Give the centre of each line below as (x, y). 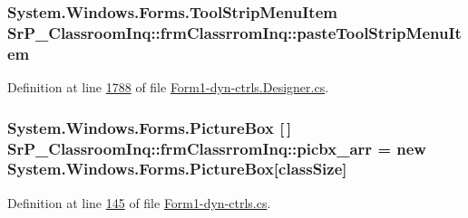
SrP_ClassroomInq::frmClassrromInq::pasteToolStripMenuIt (234, 32)
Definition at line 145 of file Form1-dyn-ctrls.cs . (139, 202)
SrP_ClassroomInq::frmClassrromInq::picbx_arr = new (217, 148)
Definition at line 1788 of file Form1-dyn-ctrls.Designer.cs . (168, 87)
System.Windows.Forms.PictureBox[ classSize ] (177, 169)
